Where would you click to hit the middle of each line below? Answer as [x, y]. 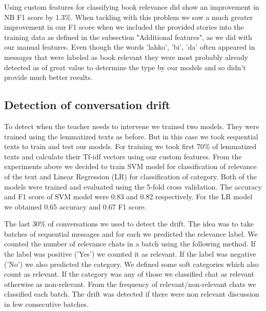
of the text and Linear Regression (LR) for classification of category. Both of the [130, 176]
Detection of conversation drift [87, 105]
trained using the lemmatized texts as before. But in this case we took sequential [131, 136]
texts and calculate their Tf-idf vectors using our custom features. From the [123, 156]
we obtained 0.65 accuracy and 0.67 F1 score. [75, 206]
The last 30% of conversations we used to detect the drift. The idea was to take [129, 224]
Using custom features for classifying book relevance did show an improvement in [132, 7]
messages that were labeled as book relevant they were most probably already [126, 57]
